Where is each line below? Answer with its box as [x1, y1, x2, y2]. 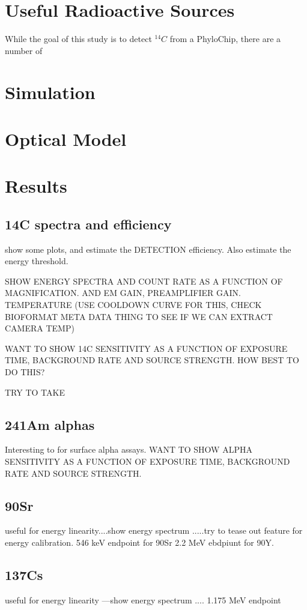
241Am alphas [5, 415, 95, 433]
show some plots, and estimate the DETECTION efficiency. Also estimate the [5, 243, 291, 255]
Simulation [5, 79, 96, 104]
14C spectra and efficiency [5, 214, 172, 233]
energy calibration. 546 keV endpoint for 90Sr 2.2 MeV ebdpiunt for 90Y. [5, 536, 274, 548]
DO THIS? [5, 365, 45, 378]
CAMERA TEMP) [5, 322, 74, 334]
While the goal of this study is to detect [5, 32, 152, 45]
